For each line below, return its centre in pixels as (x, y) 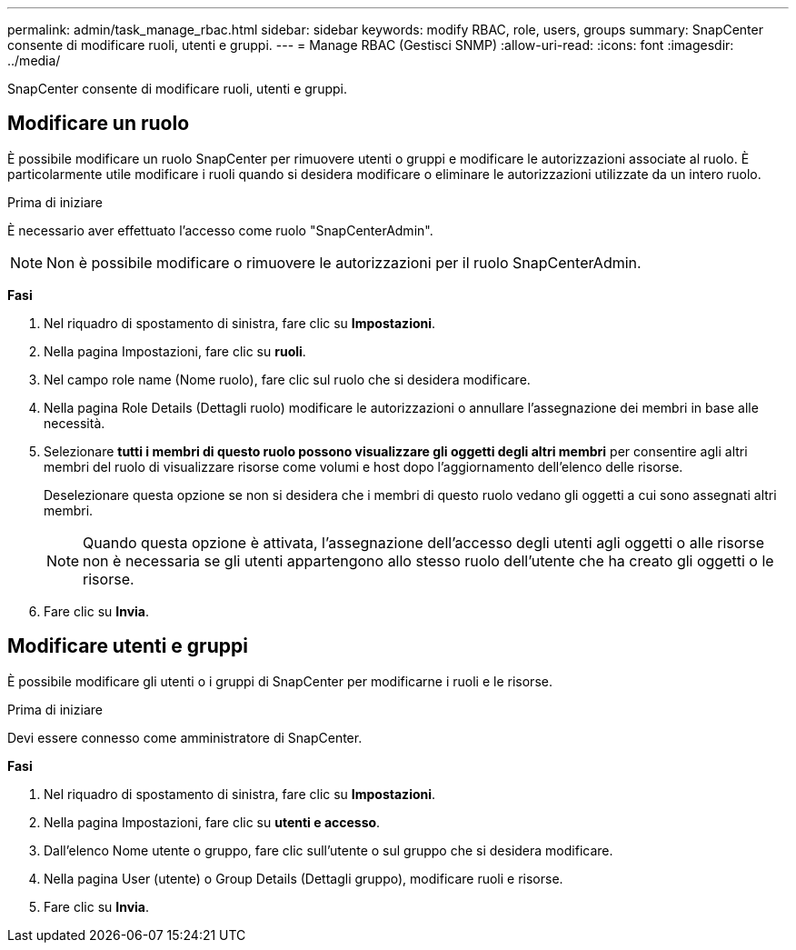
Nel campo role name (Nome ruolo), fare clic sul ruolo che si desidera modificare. (287, 379)
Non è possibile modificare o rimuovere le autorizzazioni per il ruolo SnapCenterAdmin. (344, 262)
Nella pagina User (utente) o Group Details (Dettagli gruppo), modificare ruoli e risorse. (303, 878)
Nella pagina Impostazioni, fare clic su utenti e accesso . (212, 822)
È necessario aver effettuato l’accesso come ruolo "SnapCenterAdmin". (220, 230)
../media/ (34, 60)
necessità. (75, 423)
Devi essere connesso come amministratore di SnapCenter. (185, 737)
